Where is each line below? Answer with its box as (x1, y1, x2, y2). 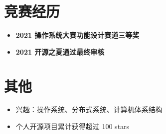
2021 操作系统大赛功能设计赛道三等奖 (15, 30, 140, 40)
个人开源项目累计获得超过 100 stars (15, 121, 130, 132)
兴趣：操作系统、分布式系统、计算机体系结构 (15, 104, 163, 115)
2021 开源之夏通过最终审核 (15, 46, 105, 57)
